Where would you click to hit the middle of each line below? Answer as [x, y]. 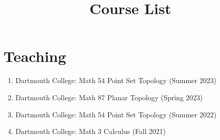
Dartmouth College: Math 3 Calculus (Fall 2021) [91, 131]
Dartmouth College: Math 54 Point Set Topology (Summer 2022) [116, 114]
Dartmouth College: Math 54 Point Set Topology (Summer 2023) [116, 80]
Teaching [35, 56]
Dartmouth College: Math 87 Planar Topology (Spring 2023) [109, 97]
